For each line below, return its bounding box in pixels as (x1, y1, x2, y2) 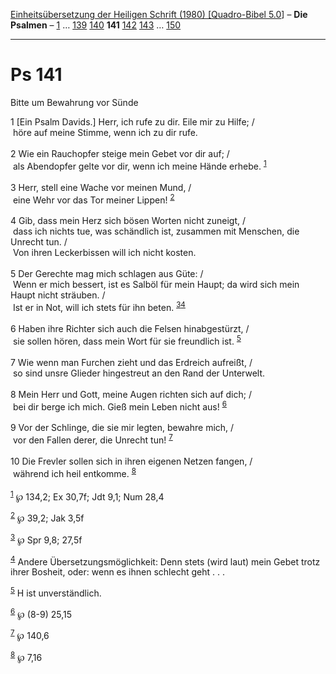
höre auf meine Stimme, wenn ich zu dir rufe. (12, 126, 198, 138)
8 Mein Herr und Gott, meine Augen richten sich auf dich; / (10, 388, 252, 400)
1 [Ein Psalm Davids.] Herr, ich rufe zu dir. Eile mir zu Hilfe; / (10, 115, 255, 128)
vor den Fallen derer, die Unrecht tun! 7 (12, 432, 173, 446)
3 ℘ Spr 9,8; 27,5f (10, 532, 83, 546)
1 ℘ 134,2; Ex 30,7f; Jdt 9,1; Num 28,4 (10, 489, 165, 503)
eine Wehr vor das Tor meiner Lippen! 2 (12, 192, 175, 206)
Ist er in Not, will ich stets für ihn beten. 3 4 (12, 300, 186, 313)
